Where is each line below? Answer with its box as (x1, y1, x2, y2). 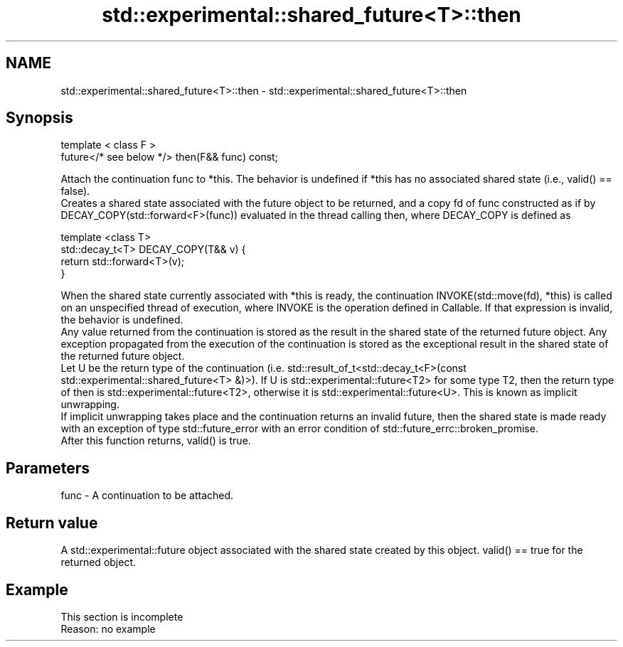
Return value (6, 513, 98, 532)
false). (60, 185, 90, 198)
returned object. (60, 556, 137, 569)
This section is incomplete (60, 610, 183, 623)
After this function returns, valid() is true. (60, 434, 251, 447)
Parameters (6, 459, 90, 477)
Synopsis (6, 109, 73, 127)
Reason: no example (60, 622, 156, 635)
